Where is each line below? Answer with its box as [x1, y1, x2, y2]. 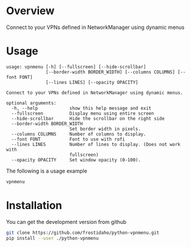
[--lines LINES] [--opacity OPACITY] [45, 79, 139, 85]
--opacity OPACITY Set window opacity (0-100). [11, 157, 141, 163]
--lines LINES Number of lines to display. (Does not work [11, 141, 181, 147]
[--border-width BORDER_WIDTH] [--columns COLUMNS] [45, 69, 176, 75]
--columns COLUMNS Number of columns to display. [11, 131, 146, 137]
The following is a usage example [6, 167, 87, 174]
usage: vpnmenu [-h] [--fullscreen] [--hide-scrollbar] [6, 64, 146, 70]
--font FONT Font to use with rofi [11, 136, 126, 142]
